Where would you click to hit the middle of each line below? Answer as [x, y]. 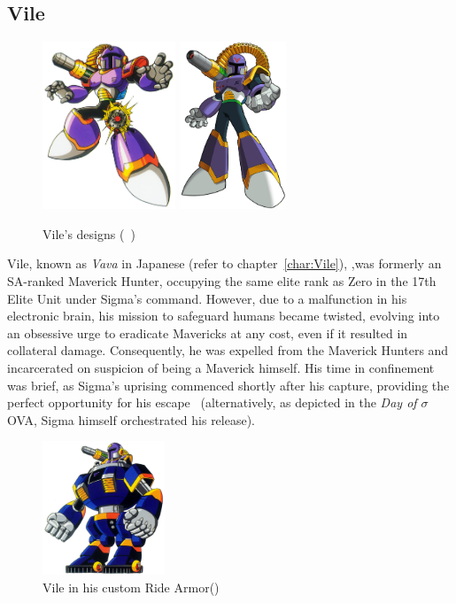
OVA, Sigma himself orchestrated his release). [131, 419]
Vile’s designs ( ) [89, 233]
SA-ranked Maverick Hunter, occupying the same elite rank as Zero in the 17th [222, 280]
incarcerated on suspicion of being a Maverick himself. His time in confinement [221, 367]
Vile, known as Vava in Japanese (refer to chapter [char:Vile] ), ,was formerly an [224, 263]
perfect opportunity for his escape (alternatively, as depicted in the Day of [212, 402]
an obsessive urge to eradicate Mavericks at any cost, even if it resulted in [208, 332]
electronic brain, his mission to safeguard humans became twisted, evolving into [224, 316]
